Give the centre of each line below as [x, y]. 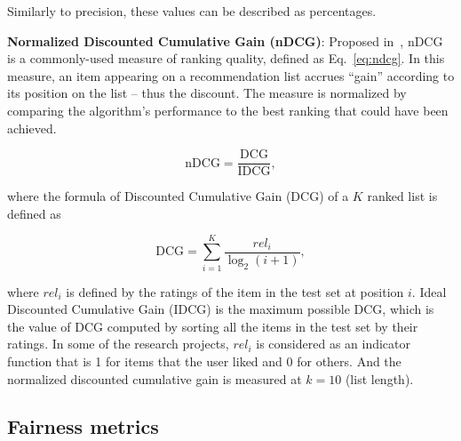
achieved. [32, 128]
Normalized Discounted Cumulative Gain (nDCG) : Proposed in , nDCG [225, 40]
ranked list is [402, 196]
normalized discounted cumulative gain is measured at [155, 378]
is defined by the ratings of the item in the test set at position [235, 291]
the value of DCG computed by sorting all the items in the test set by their [213, 326]
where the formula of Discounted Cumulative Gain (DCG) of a [178, 196]
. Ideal [429, 291]
